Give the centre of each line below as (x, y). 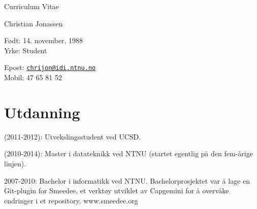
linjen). (15, 163)
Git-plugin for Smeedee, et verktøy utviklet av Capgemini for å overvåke (117, 190)
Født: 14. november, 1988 (44, 40)
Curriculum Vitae (31, 6)
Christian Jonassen (34, 23)
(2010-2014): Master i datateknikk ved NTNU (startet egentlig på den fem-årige (128, 153)
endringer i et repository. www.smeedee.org (71, 200)
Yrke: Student (26, 50)
